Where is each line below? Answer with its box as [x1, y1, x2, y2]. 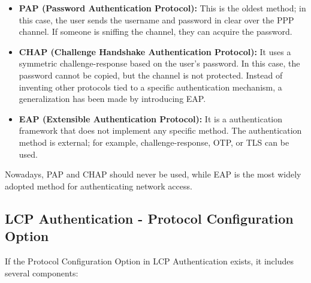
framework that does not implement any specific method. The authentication [19, 124, 302, 137]
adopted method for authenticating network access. [5, 179, 192, 192]
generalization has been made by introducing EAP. [19, 92, 206, 105]
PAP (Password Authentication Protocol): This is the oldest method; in [19, 2, 306, 14]
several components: [5, 266, 78, 279]
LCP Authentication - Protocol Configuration [5, 209, 294, 227]
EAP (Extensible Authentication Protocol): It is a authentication [19, 112, 283, 125]
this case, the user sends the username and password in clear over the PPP [19, 13, 294, 26]
